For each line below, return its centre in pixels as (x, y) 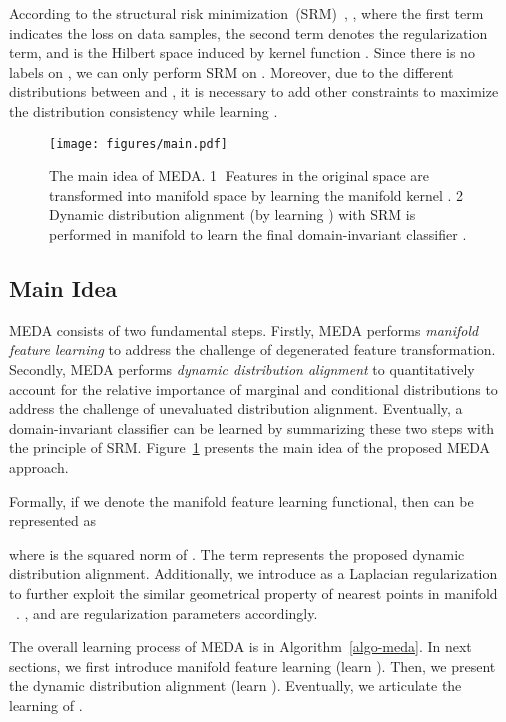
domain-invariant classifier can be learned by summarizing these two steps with (252, 427)
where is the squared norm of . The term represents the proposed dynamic (237, 553)
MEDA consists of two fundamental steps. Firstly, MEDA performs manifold (244, 329)
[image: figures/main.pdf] (138, 143)
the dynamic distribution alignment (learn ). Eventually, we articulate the (235, 685)
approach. (39, 466)
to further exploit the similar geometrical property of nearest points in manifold (253, 592)
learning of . (46, 704)
